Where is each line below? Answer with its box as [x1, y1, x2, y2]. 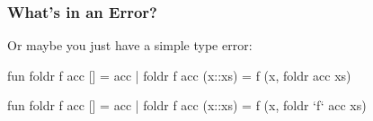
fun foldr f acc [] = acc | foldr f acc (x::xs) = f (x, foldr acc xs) [7, 65, 351, 84]
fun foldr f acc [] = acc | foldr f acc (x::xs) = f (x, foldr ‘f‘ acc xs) [7, 96, 367, 115]
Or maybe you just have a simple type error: [7, 36, 253, 55]
